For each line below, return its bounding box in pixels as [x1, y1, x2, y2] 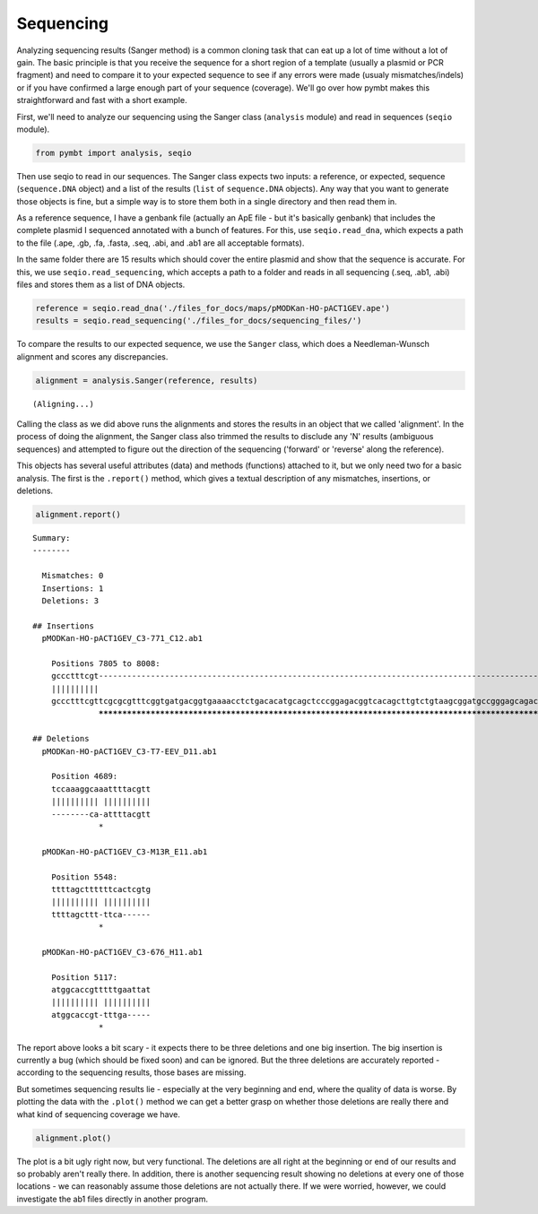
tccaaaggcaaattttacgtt [50, 784, 152, 793]
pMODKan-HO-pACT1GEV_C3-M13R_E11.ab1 [41, 846, 208, 856]
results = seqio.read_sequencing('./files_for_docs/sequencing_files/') [35, 316, 362, 326]
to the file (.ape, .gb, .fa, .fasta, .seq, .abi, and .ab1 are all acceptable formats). [16, 238, 305, 248]
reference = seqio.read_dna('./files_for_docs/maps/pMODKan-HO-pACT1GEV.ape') [35, 303, 390, 313]
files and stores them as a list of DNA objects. [16, 279, 186, 290]
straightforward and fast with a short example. [16, 95, 187, 106]
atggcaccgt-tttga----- [50, 1010, 152, 1019]
